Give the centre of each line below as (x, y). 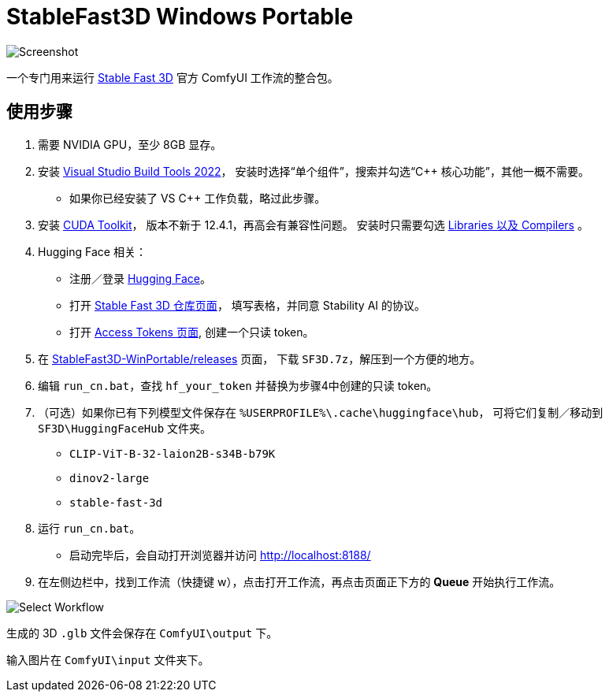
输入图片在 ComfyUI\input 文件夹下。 (108, 659)
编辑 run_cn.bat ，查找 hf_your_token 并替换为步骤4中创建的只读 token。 (238, 385)
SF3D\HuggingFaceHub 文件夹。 (125, 428)
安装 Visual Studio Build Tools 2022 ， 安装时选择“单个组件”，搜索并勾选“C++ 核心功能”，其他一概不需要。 (314, 171)
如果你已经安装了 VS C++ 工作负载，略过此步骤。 (198, 198)
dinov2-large (110, 478)
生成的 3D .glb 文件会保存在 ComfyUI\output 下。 (142, 633)
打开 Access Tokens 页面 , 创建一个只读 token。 (192, 332)
